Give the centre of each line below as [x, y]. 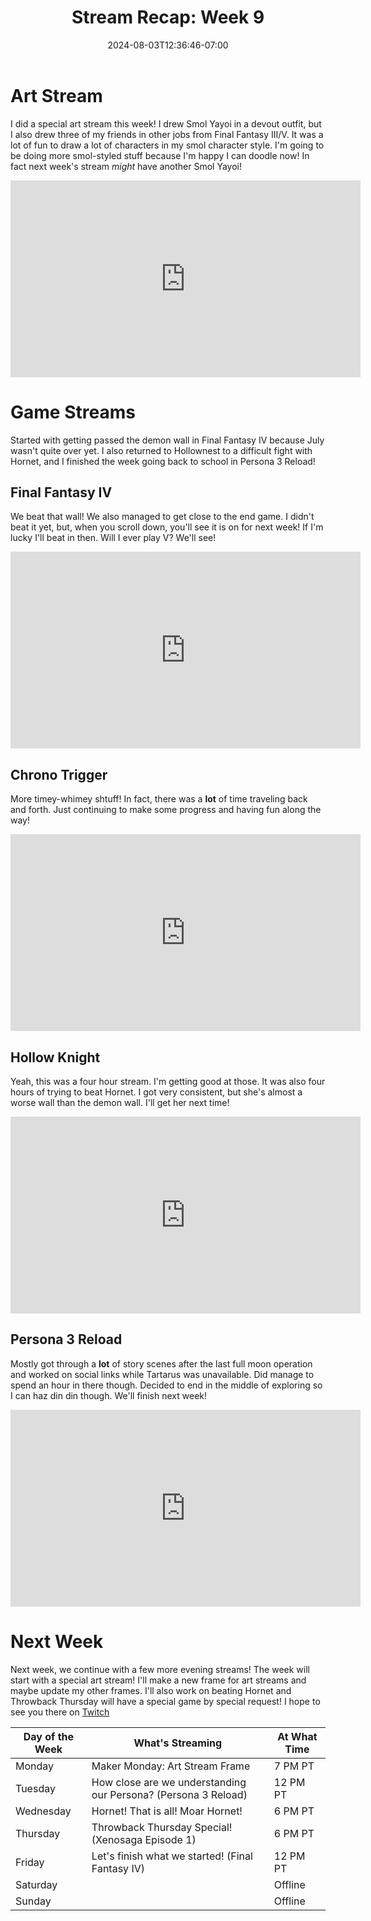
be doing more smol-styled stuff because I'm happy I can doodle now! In [160, 155]
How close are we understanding [169, 1782]
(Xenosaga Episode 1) [144, 1839]
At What [297, 1736]
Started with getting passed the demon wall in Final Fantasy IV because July [167, 440]
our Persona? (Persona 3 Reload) [169, 1794]
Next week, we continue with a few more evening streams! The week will [160, 1669]
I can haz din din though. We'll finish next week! [109, 1395]
